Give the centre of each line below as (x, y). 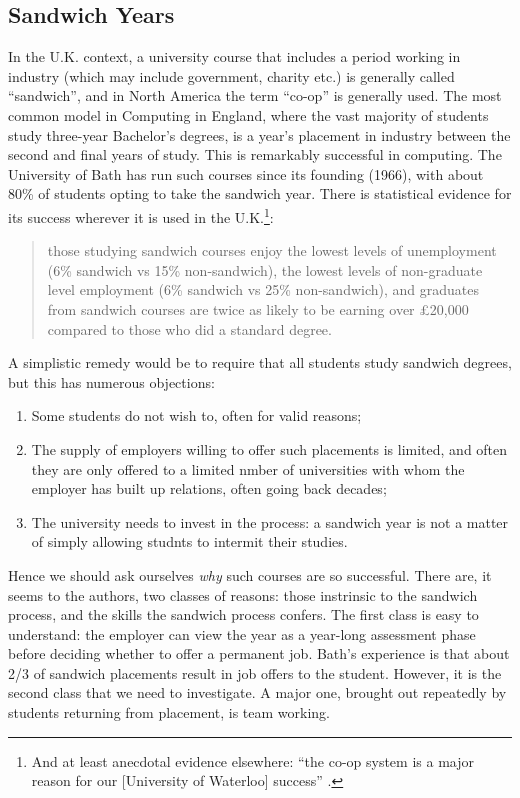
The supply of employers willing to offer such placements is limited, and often (269, 448)
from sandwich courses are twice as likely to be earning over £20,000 (258, 308)
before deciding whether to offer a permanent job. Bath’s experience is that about (259, 653)
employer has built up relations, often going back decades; (209, 488)
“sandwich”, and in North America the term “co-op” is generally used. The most (255, 95)
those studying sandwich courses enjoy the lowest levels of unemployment (272, 250)
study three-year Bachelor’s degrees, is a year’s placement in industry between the (259, 134)
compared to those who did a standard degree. (189, 328)
